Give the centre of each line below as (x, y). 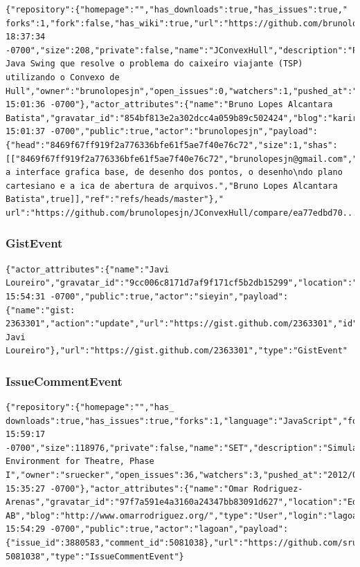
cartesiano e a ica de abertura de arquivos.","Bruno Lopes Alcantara (172, 186)
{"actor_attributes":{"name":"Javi (88, 269)
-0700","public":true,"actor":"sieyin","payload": (169, 296)
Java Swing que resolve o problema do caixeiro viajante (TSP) (154, 64)
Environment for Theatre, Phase (80, 462)
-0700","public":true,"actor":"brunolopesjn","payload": (184, 132)
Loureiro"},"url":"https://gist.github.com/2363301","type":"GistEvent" (177, 351)
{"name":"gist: (40, 310)
